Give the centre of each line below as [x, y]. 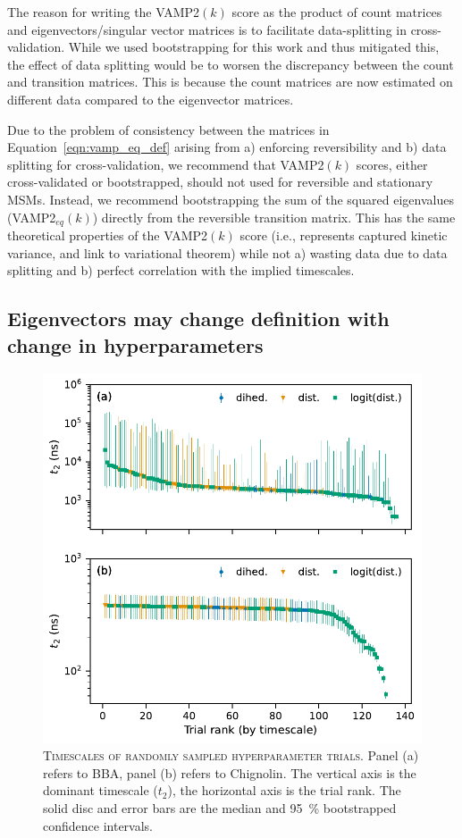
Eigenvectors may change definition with [198, 318]
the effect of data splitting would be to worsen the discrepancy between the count [231, 64]
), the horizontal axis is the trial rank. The [284, 790]
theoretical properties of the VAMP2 [108, 235]
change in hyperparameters [135, 344]
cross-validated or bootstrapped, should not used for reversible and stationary [220, 182]
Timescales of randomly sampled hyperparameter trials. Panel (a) [231, 755]
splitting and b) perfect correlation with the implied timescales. [181, 270]
